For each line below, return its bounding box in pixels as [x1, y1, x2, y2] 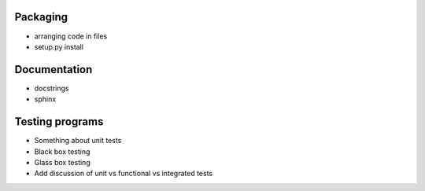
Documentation [14, 63, 93, 76]
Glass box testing [34, 157, 91, 167]
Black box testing [34, 146, 91, 156]
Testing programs [14, 115, 104, 129]
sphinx [34, 94, 57, 104]
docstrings [34, 83, 69, 93]
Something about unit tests [34, 136, 122, 145]
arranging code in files [34, 31, 108, 41]
